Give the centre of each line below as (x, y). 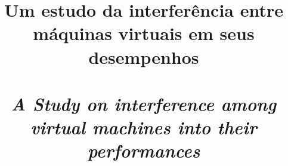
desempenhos (144, 56)
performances (144, 150)
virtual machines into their (144, 127)
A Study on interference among (144, 103)
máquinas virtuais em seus (144, 33)
